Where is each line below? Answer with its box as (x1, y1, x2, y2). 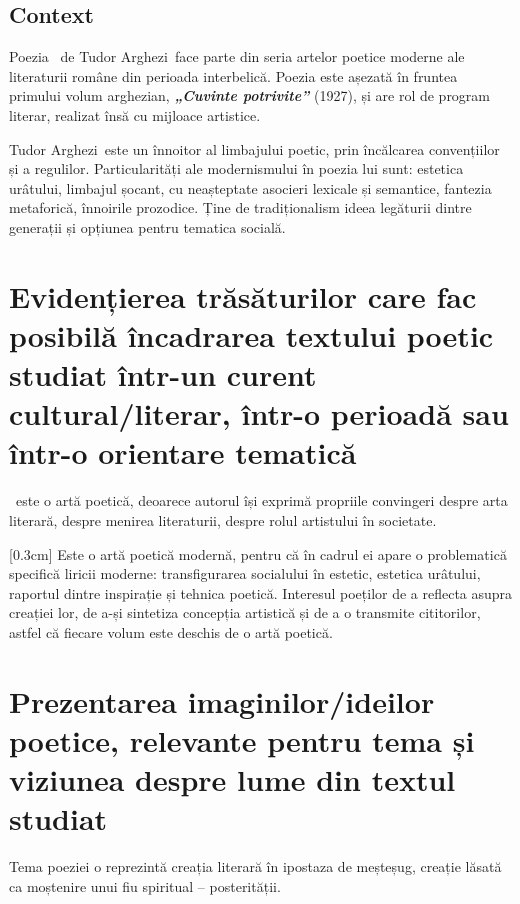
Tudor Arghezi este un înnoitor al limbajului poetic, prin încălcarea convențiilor (9, 138, 500, 159)
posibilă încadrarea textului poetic (9, 314, 494, 355)
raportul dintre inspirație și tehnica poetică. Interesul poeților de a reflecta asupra (9, 582, 513, 603)
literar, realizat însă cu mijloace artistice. (9, 104, 261, 125)
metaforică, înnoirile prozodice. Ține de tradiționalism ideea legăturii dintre (9, 197, 472, 218)
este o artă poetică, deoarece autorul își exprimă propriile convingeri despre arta (15, 490, 508, 511)
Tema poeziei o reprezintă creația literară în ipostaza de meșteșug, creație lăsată (9, 856, 502, 877)
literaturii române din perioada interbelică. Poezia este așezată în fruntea (9, 65, 458, 86)
